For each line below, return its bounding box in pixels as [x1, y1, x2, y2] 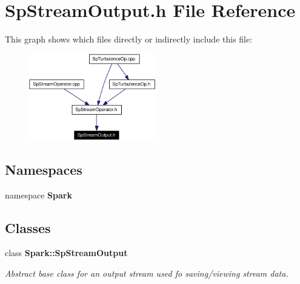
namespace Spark [5, 188, 72, 201]
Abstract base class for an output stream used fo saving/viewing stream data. [5, 266, 288, 279]
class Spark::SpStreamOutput [5, 246, 128, 259]
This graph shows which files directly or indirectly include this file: [5, 33, 253, 46]
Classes [5, 218, 51, 237]
